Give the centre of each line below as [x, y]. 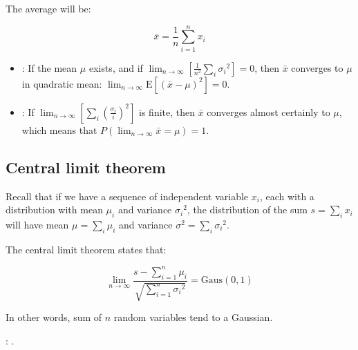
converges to [317, 67]
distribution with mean [54, 210]
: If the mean [49, 67]
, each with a [287, 196]
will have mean [37, 224]
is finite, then [167, 111]
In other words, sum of [54, 317]
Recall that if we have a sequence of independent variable [127, 196]
